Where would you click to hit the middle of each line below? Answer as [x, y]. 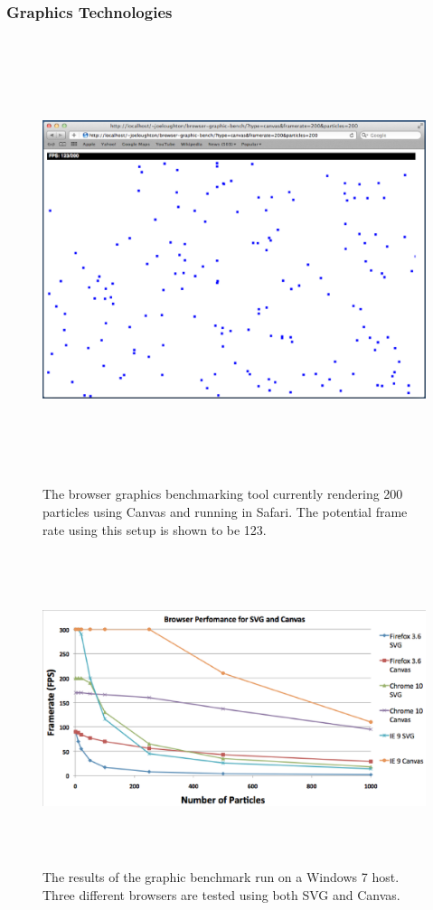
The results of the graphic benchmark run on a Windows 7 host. [221, 877]
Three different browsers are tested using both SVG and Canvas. [221, 894]
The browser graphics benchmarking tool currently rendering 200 [223, 494]
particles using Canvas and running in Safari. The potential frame [225, 512]
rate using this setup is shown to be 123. [155, 529]
